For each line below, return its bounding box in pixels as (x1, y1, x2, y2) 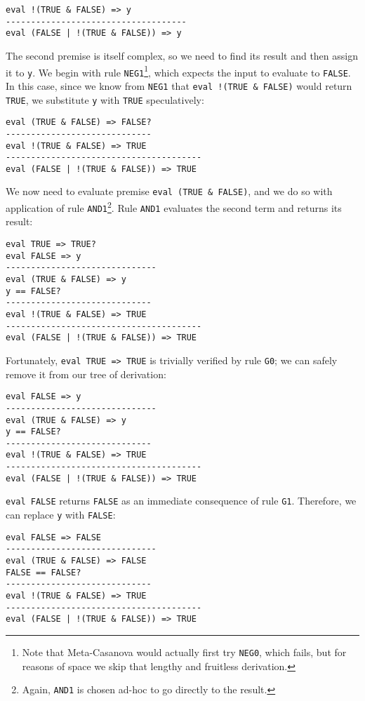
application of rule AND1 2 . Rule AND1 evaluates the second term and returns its (6, 199, 342, 215)
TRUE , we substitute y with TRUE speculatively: (6, 92, 204, 107)
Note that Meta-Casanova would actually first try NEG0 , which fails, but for (22, 645, 347, 659)
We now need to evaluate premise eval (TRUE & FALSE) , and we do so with (6, 184, 333, 199)
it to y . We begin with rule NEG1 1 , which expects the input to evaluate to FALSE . (6, 62, 351, 79)
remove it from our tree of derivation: (6, 366, 166, 381)
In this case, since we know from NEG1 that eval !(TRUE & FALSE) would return (6, 78, 352, 93)
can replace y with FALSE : (6, 507, 116, 522)
